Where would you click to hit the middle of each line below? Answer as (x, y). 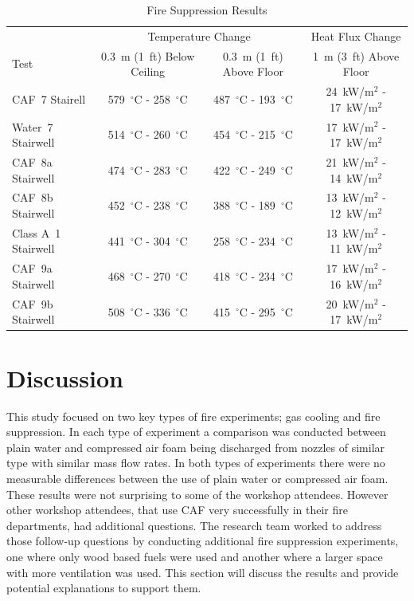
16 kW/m (354, 283)
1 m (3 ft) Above (356, 55)
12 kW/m (354, 213)
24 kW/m (350, 91)
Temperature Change (199, 35)
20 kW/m (350, 303)
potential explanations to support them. (104, 588)
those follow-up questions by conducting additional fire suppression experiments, (203, 541)
